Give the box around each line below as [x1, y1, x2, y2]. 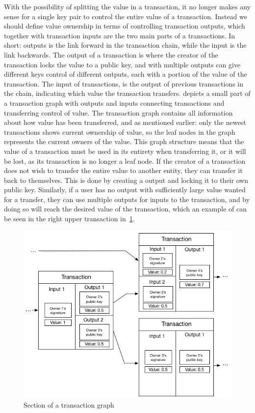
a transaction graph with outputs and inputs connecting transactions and [4, 97, 225, 108]
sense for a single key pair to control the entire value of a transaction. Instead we [4, 11, 247, 21]
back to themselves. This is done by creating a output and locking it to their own [4, 175, 249, 185]
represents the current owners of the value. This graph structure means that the [4, 136, 244, 147]
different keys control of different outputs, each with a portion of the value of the [4, 69, 247, 79]
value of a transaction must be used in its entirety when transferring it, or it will [4, 146, 246, 156]
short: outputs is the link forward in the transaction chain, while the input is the [4, 40, 247, 50]
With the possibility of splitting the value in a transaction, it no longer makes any [4, 1, 251, 11]
